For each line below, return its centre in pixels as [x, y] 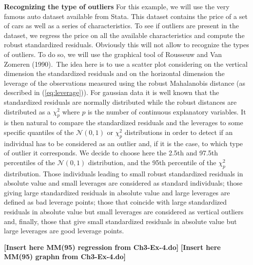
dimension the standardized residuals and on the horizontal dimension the [114, 73]
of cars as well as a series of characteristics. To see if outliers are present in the [121, 26]
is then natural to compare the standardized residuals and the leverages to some [124, 123]
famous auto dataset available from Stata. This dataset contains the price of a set [126, 16]
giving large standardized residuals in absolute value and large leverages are [117, 192]
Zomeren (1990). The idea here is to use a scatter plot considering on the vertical [126, 64]
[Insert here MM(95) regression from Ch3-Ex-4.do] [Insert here [112, 247]
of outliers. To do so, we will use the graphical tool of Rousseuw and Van [113, 54]
